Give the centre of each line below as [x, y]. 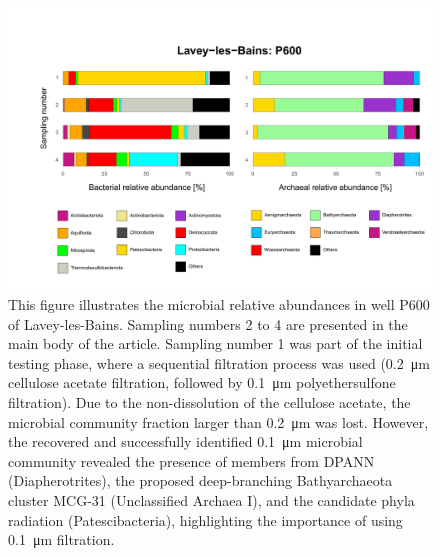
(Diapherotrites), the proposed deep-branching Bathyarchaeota [200, 480]
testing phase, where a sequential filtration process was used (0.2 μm [219, 362]
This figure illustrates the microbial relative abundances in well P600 [219, 303]
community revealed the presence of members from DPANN [191, 460]
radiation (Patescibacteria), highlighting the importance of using [205, 519]
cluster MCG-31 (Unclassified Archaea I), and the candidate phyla [211, 499]
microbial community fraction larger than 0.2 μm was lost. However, [218, 421]
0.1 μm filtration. [61, 539]
